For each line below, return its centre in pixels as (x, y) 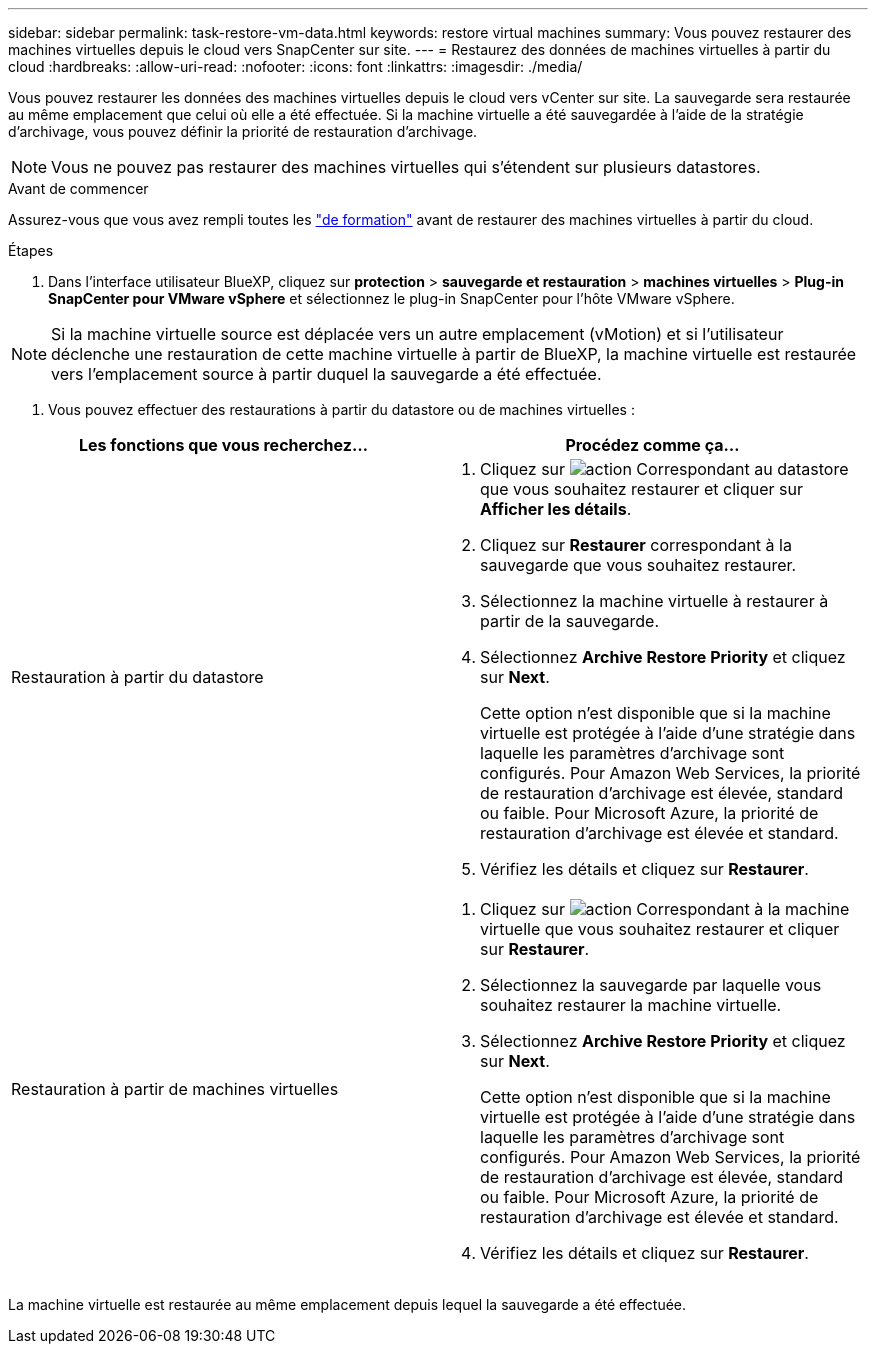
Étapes (31, 250)
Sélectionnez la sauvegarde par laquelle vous (651, 985)
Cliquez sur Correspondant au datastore (664, 469)
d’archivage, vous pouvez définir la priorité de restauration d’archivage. (243, 131)
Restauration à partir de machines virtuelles (175, 1089)
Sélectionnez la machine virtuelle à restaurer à (654, 601)
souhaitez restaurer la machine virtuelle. (631, 1005)
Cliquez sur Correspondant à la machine (665, 909)
